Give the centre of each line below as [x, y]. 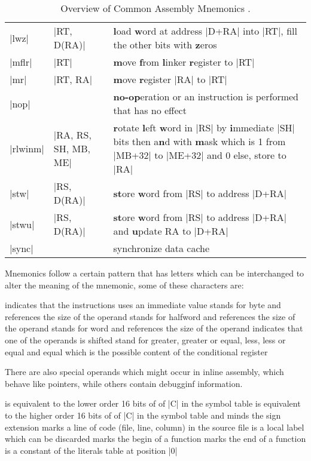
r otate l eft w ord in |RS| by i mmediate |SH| [204, 127]
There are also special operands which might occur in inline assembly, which [144, 372]
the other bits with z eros [165, 44]
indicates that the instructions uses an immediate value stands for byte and [143, 305]
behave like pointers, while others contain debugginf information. [124, 383]
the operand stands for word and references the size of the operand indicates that [154, 328]
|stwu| [22, 224]
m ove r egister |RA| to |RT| [170, 79]
